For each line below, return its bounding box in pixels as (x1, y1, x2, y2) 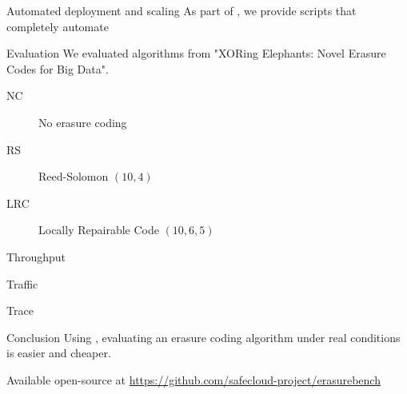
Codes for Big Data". (6, 60, 109, 77)
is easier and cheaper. (6, 344, 111, 361)
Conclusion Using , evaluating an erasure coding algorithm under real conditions (6, 328, 401, 345)
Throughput (6, 248, 66, 265)
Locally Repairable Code (38, 221, 159, 238)
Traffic (6, 275, 38, 292)
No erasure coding (38, 113, 127, 130)
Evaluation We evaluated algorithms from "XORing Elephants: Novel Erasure (6, 45, 386, 62)
